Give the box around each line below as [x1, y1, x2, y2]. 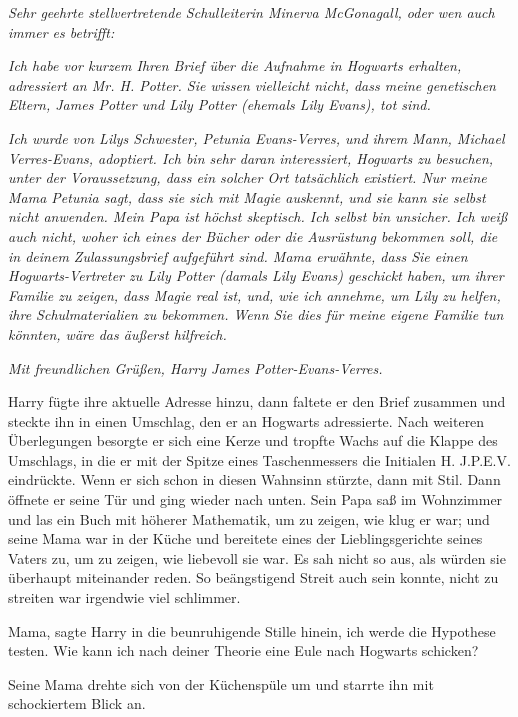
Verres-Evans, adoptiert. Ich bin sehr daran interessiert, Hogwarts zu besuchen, [8, 147, 494, 168]
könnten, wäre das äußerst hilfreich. [8, 323, 227, 344]
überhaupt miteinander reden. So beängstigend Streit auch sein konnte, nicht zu [8, 567, 499, 588]
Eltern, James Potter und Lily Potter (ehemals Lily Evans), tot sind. [8, 94, 431, 115]
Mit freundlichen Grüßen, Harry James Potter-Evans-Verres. [8, 357, 383, 378]
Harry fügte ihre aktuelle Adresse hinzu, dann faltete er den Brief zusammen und [8, 391, 506, 412]
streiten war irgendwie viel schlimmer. [8, 587, 241, 608]
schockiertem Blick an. [8, 693, 146, 714]
